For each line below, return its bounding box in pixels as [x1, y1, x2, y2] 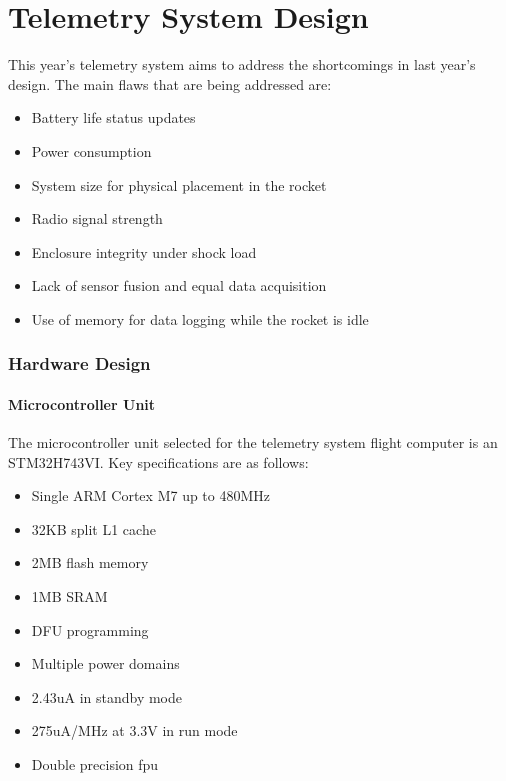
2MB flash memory [31, 552, 149, 573]
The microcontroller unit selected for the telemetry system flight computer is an [8, 432, 498, 453]
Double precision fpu [31, 754, 159, 775]
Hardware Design [8, 351, 151, 376]
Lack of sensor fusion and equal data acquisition [31, 275, 327, 296]
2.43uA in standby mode [31, 686, 183, 707]
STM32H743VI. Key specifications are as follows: [8, 451, 309, 472]
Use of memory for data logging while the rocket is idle [31, 308, 369, 329]
